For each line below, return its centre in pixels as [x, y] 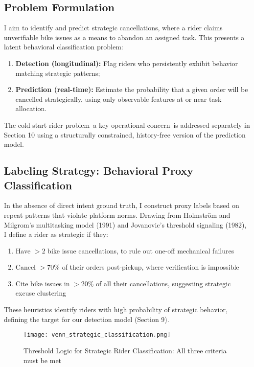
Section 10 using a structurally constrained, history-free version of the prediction [125, 134]
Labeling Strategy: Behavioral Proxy [99, 171]
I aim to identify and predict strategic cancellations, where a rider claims [113, 28]
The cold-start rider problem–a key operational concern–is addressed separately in [127, 125]
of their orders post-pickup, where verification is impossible [150, 267]
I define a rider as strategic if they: [56, 234]
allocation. [31, 108]
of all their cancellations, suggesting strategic [163, 283]
